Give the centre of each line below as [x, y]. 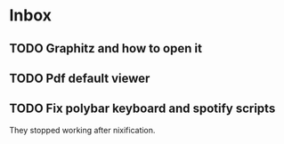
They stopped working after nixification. [82, 130]
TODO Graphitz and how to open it [106, 48]
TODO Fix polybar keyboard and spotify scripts [142, 109]
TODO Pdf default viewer [80, 78]
